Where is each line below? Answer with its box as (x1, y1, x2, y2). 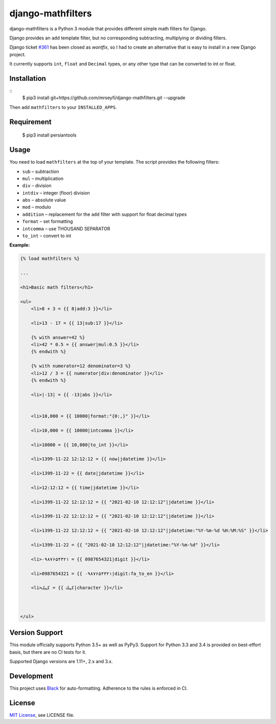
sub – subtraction (22, 168, 59, 174)
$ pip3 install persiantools (22, 132, 77, 138)
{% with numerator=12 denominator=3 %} (31, 363, 131, 369)
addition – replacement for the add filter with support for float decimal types (22, 211, 187, 217)
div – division (22, 183, 52, 189)
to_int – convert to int (22, 233, 72, 239)
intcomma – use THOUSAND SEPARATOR (22, 225, 110, 232)
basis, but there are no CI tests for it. (9, 649, 86, 655)
